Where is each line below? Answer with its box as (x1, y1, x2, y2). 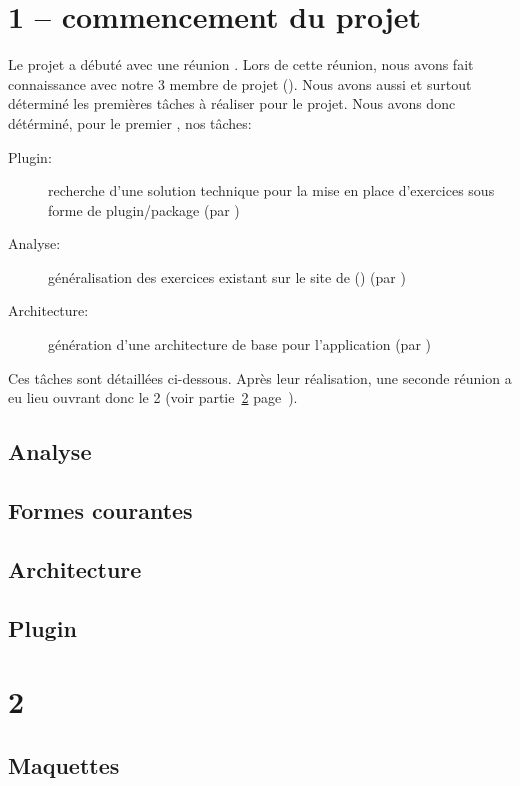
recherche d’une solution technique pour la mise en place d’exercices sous (48, 180, 495, 201)
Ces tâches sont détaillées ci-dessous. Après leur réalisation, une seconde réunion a (8, 367, 512, 388)
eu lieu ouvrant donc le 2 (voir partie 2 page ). (8, 387, 298, 408)
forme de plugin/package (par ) (48, 199, 240, 220)
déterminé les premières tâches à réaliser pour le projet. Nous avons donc (8, 93, 456, 114)
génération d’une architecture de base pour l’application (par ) (48, 334, 431, 355)
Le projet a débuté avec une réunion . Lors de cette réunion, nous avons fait (8, 54, 474, 75)
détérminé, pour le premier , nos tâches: (8, 112, 252, 133)
